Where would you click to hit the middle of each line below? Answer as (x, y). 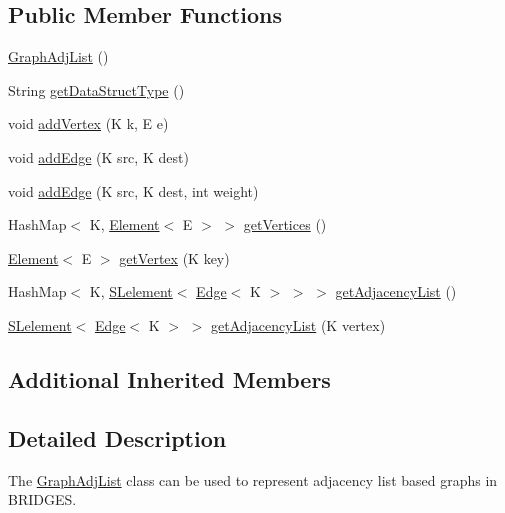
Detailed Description (117, 437)
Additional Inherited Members (169, 378)
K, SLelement (131, 291)
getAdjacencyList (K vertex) (298, 324)
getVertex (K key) (174, 257)
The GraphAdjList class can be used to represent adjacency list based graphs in (253, 479)
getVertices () (285, 224)
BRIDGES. (42, 499)
